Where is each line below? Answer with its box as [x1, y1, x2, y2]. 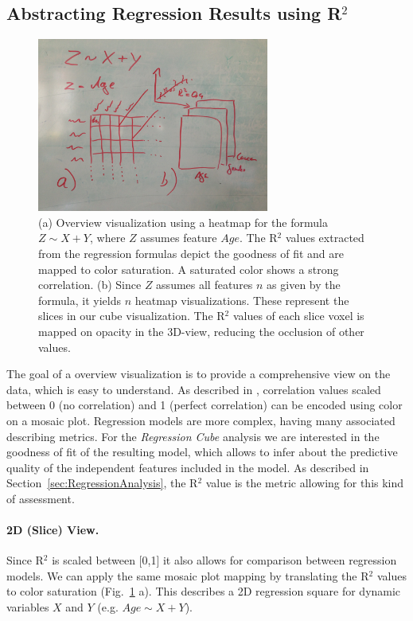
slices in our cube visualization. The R [38, 307, 225, 324]
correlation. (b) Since [38, 276, 142, 293]
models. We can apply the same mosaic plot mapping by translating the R [6, 567, 369, 584]
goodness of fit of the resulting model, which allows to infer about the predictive [6, 443, 398, 460]
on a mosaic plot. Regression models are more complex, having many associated [6, 412, 395, 428]
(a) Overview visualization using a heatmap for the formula [38, 213, 328, 230]
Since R [6, 552, 44, 568]
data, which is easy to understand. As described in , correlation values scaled [6, 381, 381, 397]
